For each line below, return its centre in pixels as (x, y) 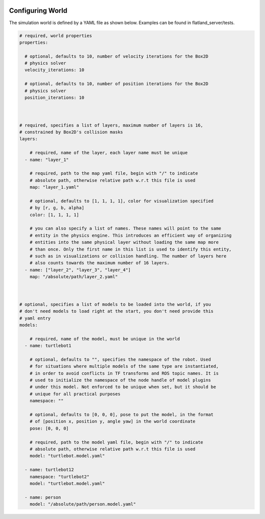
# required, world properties (56, 35)
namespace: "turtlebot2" (60, 477)
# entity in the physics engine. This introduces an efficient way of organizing (131, 235)
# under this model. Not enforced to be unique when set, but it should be (123, 387)
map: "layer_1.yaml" (54, 187)
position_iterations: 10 (54, 98)
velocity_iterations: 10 (54, 70)
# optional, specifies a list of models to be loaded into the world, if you (115, 304)
